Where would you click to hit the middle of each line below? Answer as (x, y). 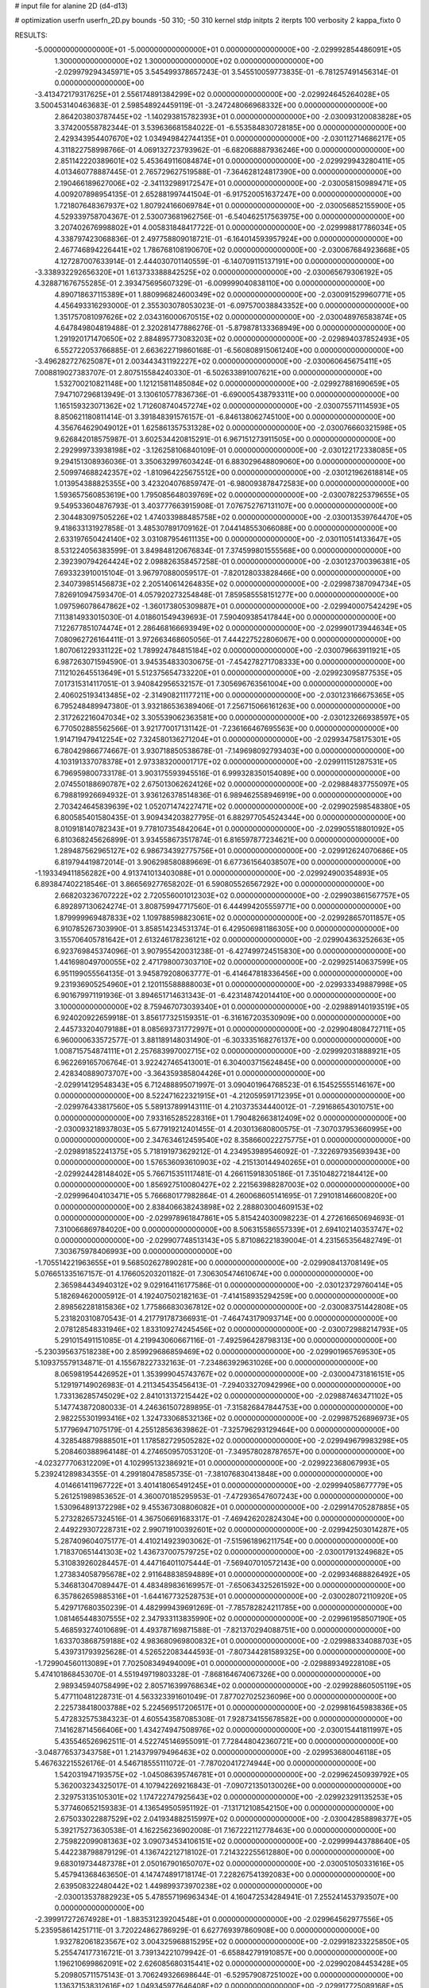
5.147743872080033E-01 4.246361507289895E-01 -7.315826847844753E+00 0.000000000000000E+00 (229, 1407)
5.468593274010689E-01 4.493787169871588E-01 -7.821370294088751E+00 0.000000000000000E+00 (228, 1629)
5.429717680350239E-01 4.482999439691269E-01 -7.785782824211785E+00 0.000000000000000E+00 (228, 1607)
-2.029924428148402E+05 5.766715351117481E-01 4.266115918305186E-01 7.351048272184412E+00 (221, 1174)
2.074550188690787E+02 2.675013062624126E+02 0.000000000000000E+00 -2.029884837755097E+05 (232, 784)
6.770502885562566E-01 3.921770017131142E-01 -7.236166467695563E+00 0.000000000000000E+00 (226, 728)
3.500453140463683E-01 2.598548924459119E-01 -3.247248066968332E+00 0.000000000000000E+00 (211, 105)
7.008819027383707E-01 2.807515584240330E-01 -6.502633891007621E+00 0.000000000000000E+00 (209, 372)
